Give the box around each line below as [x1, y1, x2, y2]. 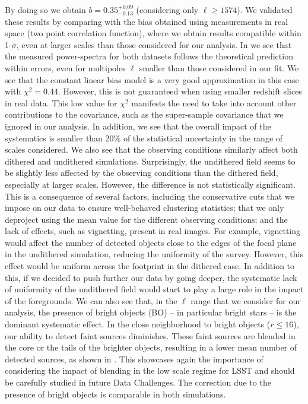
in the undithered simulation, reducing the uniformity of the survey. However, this [5, 248, 303, 260]
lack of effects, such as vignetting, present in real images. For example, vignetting [5, 225, 301, 237]
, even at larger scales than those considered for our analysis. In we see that [16, 38, 292, 50]
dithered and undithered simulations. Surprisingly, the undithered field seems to [5, 154, 296, 167]
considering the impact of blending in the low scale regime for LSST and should [5, 364, 295, 377]
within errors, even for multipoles [5, 61, 126, 74]
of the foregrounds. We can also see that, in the [5, 294, 177, 307]
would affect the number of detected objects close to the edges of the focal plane [5, 236, 297, 248]
